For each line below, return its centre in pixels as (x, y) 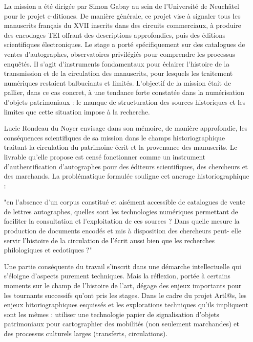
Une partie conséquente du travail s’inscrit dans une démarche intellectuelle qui (123, 266)
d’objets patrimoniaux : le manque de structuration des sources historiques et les (125, 102)
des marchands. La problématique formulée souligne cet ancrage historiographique (127, 176)
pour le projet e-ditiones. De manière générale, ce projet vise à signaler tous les (122, 15)
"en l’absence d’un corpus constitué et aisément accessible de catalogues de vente (125, 202)
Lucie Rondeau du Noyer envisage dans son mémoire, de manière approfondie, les (126, 128)
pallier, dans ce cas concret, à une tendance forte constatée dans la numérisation (124, 92)
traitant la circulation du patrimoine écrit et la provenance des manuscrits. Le (121, 147)
